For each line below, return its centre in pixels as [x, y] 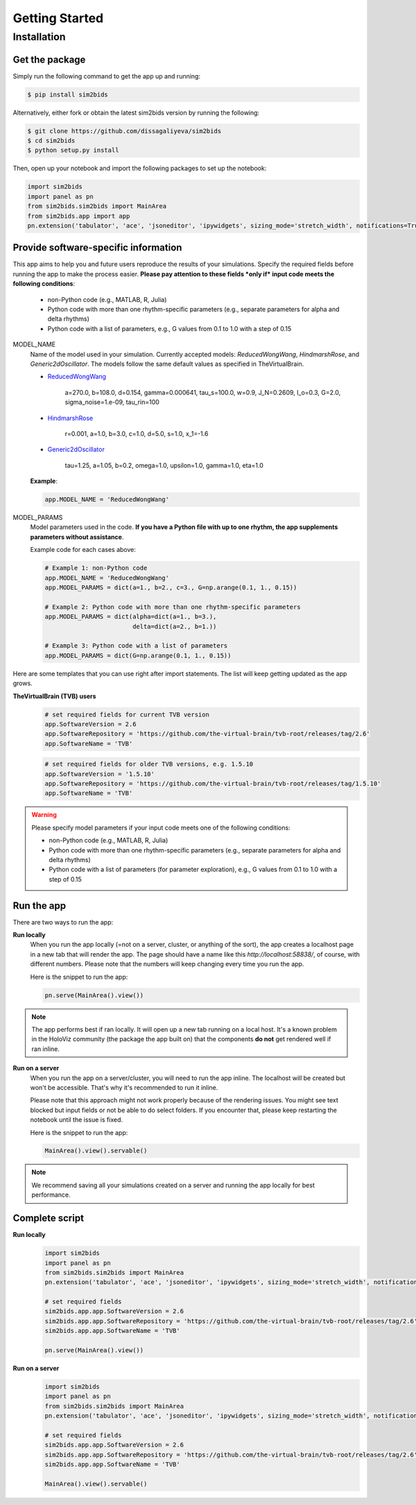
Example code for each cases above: [83, 550]
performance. [51, 1195]
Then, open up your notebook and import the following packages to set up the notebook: [140, 168]
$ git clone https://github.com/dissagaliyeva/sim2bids [124, 131]
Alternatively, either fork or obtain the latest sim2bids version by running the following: [136, 112]
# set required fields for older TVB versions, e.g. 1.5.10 [149, 764]
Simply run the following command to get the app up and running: [107, 76]
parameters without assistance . [77, 537]
